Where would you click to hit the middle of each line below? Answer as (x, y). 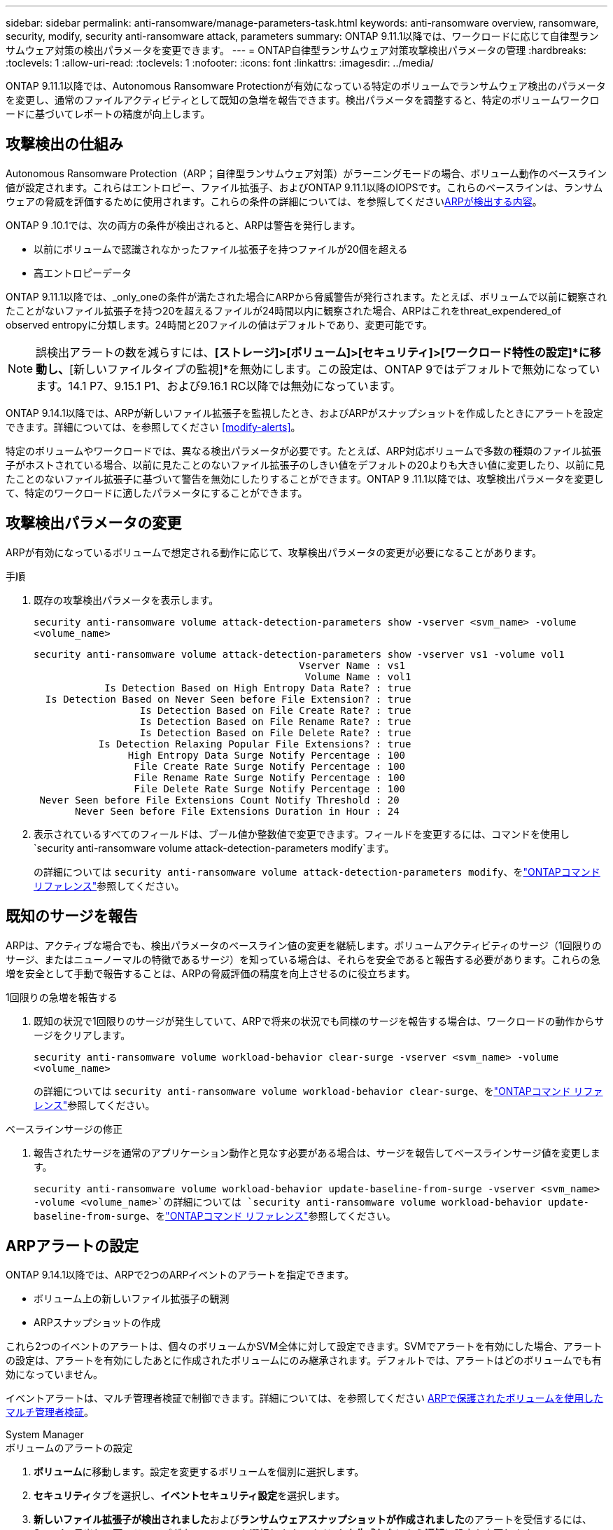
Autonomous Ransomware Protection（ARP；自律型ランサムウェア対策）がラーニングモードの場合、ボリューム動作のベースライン (306, 173)
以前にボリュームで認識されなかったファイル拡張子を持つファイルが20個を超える (221, 249)
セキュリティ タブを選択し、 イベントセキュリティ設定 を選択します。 (189, 1496)
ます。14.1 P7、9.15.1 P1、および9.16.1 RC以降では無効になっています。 (219, 386)
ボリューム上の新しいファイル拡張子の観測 (132, 1299)
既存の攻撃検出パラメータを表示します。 (126, 600)
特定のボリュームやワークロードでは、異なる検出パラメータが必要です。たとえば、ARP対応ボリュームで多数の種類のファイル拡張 (303, 450)
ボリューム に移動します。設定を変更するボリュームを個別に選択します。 (199, 1472)
